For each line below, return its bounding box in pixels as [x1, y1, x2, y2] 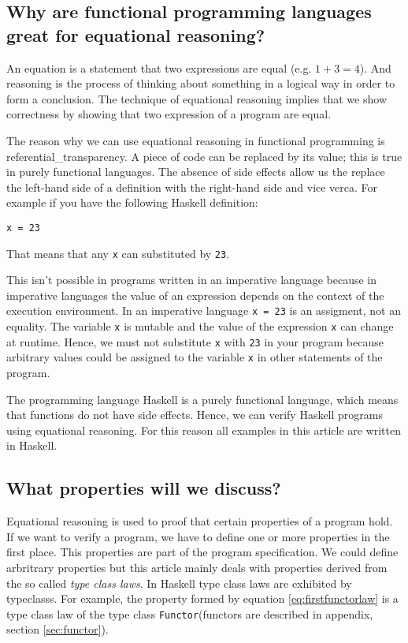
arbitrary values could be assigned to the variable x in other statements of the [6, 349, 383, 365]
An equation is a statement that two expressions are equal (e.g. [6, 59, 312, 76]
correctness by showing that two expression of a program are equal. [6, 106, 332, 122]
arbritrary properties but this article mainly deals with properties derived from [6, 559, 388, 576]
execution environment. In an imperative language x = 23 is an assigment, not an [6, 302, 401, 319]
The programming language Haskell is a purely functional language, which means [6, 391, 399, 407]
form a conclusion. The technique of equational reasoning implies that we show [6, 90, 387, 107]
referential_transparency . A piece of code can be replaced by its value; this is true [6, 148, 402, 164]
